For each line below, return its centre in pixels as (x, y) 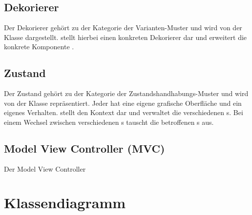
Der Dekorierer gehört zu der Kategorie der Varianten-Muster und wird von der (123, 28)
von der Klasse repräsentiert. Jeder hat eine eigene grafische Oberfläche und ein (123, 103)
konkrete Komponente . (39, 47)
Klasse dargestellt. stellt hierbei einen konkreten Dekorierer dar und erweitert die (126, 37)
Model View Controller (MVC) (84, 148)
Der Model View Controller (45, 168)
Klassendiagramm (65, 202)
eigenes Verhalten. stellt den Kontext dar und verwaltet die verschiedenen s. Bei (124, 112)
